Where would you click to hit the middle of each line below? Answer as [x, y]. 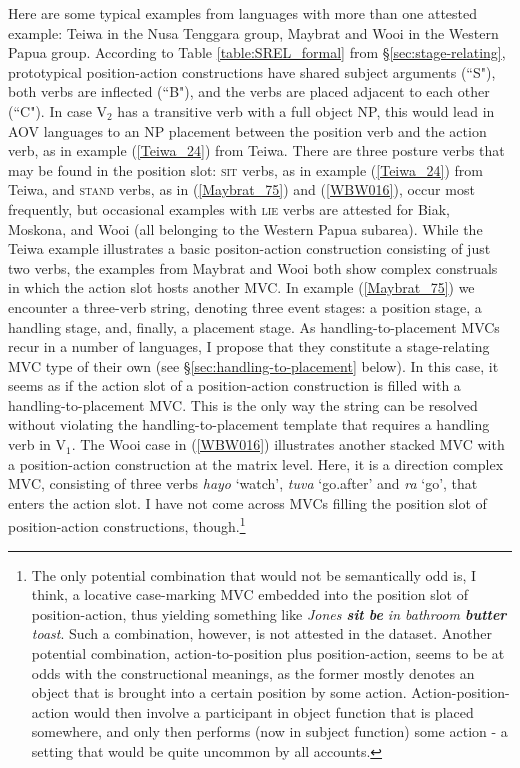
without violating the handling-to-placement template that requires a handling [249, 424]
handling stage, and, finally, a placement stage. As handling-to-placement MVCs [254, 326]
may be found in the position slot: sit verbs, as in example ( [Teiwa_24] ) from [245, 169]
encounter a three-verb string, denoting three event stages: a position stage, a [245, 306]
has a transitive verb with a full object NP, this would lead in [306, 110]
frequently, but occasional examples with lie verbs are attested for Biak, [229, 208]
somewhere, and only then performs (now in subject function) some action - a [269, 731]
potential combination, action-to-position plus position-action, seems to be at [268, 653]
